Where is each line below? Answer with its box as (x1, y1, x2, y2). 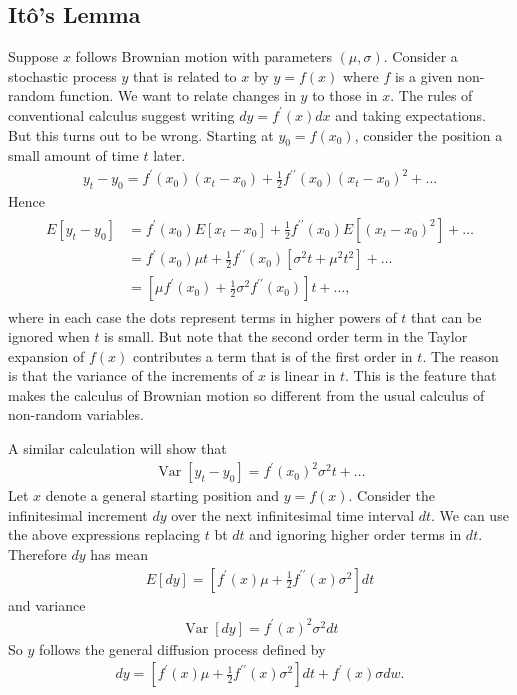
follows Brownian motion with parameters (75, 46, 332, 67)
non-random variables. (8, 404, 144, 425)
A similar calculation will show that (8, 438, 227, 459)
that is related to (133, 65, 237, 86)
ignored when (8, 326, 90, 347)
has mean (90, 543, 148, 564)
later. (153, 145, 186, 166)
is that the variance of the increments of (8, 365, 254, 386)
